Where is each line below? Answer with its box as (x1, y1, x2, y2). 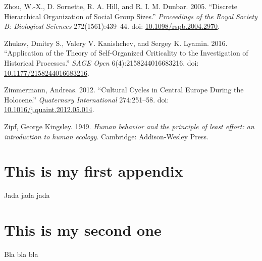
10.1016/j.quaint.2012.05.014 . (4, 104, 94, 115)
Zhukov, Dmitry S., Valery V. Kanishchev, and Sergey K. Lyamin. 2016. (4, 37, 228, 48)
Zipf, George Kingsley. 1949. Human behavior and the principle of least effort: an (4, 121, 254, 131)
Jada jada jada (4, 190, 50, 200)
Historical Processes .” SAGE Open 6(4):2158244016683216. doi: (4, 57, 199, 68)
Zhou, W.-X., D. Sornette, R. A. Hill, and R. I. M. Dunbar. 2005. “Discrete (4, 1, 238, 11)
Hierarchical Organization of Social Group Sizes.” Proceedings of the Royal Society (4, 11, 257, 21)
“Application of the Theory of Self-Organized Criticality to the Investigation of (4, 47, 248, 58)
